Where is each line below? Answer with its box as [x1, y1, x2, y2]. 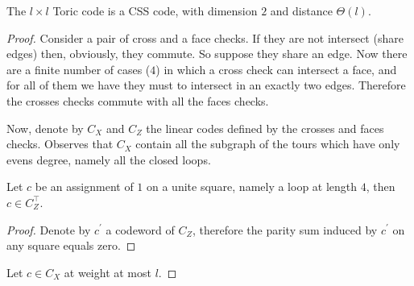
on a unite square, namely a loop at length [147, 178, 358, 195]
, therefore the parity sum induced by [192, 221, 378, 238]
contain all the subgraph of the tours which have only [135, 135, 400, 152]
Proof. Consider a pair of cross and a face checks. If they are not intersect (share [6, 29, 404, 46]
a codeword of [106, 221, 175, 238]
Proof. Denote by [6, 221, 91, 238]
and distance [270, 2, 333, 19]
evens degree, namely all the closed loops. [6, 151, 211, 168]
